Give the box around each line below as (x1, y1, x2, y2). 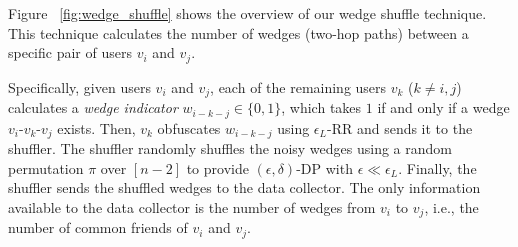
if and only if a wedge (377, 97, 510, 118)
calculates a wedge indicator (8, 97, 178, 118)
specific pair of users (8, 42, 132, 63)
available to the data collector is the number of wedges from (8, 196, 376, 217)
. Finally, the (398, 157, 477, 178)
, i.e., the (424, 196, 479, 217)
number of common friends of (8, 217, 188, 238)
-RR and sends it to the (326, 117, 473, 138)
